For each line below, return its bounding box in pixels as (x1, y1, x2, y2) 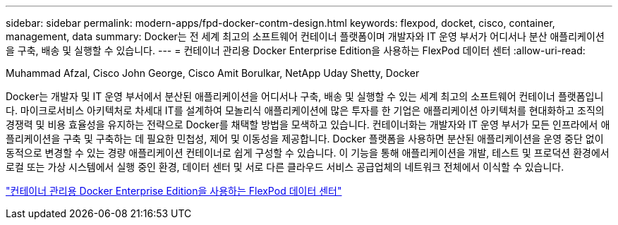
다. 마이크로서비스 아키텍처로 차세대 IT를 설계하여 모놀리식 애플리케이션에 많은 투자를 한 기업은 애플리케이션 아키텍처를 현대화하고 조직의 (6, 104, 605, 116)
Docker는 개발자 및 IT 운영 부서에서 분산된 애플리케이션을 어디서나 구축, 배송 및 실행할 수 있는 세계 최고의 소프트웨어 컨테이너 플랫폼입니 (6, 90, 604, 102)
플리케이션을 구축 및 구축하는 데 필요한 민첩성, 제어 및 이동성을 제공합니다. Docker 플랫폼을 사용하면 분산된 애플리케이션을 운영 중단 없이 (6, 133, 604, 145)
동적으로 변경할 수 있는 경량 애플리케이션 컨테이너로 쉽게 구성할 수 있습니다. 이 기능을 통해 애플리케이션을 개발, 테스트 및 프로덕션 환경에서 (6, 147, 610, 159)
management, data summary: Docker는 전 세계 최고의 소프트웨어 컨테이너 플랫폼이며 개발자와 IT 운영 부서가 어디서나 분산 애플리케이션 (6, 30, 605, 42)
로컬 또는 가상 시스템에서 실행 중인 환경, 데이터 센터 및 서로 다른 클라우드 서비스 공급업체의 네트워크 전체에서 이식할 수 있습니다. (6, 161, 564, 173)
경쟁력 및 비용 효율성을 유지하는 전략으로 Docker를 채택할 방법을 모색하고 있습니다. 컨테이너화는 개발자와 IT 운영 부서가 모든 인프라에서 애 (6, 118, 610, 130)
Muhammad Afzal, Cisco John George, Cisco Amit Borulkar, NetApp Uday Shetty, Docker (6, 67, 420, 79)
